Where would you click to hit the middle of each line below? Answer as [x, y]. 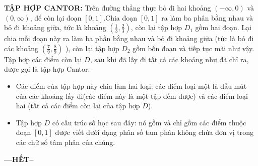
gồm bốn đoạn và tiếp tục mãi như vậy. [193, 48]
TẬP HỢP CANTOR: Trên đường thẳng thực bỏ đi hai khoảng [108, 8]
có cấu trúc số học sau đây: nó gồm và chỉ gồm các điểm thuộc [149, 122]
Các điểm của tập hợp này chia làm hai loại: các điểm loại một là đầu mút [131, 86]
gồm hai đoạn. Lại [223, 27]
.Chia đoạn [120, 17]
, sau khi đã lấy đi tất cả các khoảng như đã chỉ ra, [169, 59]
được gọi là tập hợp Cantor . [47, 69]
